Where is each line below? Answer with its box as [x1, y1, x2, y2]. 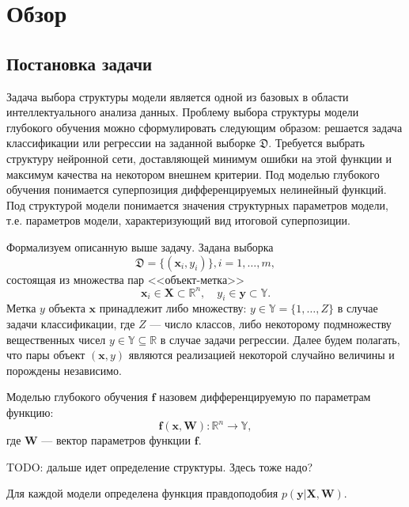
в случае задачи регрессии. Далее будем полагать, [160, 331, 400, 347]
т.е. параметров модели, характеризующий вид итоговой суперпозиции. [6, 212, 350, 229]
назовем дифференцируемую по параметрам [159, 388, 371, 405]
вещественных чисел [6, 331, 106, 347]
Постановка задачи [6, 51, 153, 75]
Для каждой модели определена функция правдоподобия [6, 485, 278, 501]
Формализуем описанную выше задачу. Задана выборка [6, 238, 274, 255]
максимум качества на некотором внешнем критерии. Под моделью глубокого [6, 165, 380, 182]
